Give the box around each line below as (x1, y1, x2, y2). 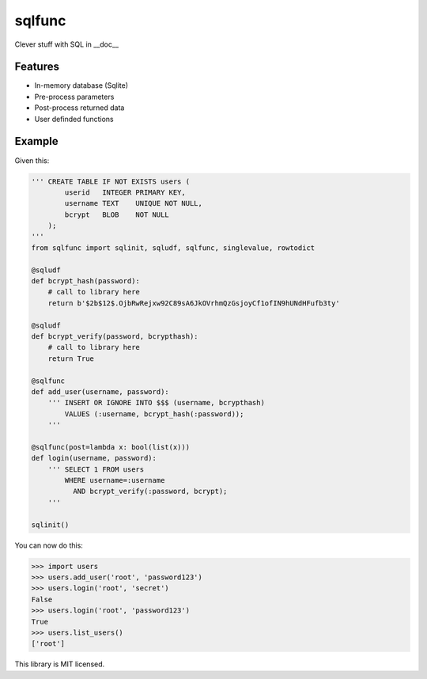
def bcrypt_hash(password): (31, 277, 140, 286)
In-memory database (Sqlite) (34, 81, 129, 90)
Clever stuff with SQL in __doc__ (14, 40, 119, 49)
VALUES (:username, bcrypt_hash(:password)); (64, 409, 244, 419)
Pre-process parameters (34, 92, 115, 101)
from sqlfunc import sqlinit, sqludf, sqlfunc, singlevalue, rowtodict (31, 243, 316, 252)
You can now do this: (14, 541, 83, 550)
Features (14, 60, 59, 74)
